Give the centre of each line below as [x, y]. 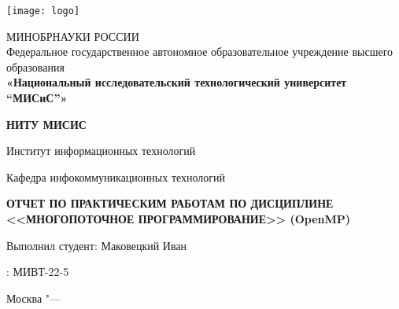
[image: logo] [43, 11]
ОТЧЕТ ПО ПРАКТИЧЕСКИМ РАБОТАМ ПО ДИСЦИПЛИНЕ [170, 203]
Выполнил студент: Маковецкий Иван [97, 245]
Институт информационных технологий [101, 151]
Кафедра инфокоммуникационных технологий [116, 177]
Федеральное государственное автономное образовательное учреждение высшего [200, 51]
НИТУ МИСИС [46, 124]
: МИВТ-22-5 [38, 272]
